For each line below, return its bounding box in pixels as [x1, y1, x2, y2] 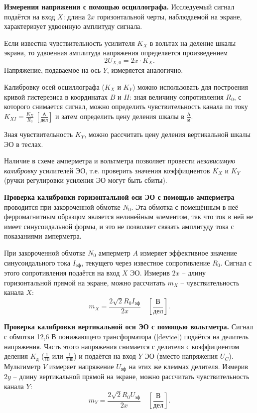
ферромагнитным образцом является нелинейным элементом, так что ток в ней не [4, 211, 254, 222]
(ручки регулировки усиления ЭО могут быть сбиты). [4, 175, 167, 185]
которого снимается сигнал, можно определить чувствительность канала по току [4, 101, 248, 112]
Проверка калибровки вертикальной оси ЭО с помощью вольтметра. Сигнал [4, 321, 254, 332]
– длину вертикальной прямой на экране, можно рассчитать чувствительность [13, 371, 250, 382]
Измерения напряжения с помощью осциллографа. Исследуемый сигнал [4, 1, 235, 11]
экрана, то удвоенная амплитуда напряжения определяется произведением [4, 47, 228, 58]
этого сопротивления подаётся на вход [4, 268, 120, 278]
